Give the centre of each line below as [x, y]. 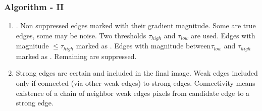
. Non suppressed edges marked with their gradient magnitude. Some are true [136, 25]
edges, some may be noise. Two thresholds [81, 35]
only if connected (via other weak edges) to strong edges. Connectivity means [136, 82]
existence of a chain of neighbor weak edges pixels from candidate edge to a [133, 93]
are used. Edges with [223, 35]
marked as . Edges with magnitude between [143, 46]
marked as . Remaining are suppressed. [76, 56]
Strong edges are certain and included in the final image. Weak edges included [137, 73]
